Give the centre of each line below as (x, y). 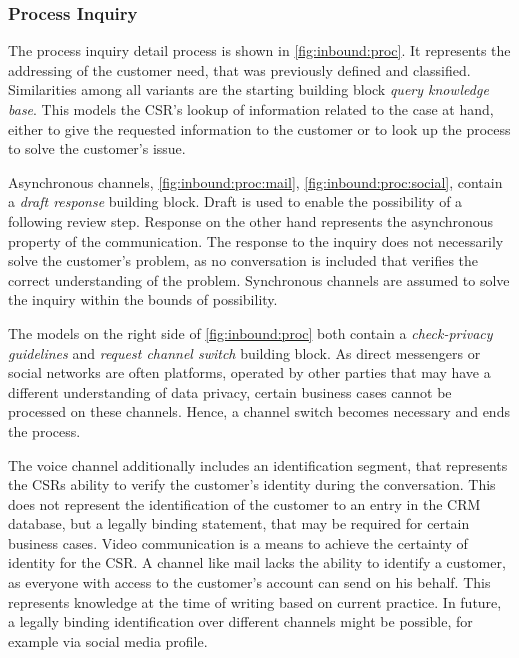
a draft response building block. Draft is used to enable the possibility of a (235, 201)
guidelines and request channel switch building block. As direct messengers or (244, 352)
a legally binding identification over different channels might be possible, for (240, 621)
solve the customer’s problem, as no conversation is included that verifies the (243, 260)
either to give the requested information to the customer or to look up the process (259, 128)
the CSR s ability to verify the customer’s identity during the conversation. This (252, 484)
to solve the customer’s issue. (97, 148)
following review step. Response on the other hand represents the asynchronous (251, 220)
